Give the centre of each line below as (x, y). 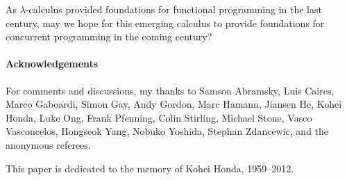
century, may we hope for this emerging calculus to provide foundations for (165, 23)
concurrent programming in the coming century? (109, 36)
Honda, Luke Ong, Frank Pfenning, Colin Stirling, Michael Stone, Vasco (159, 117)
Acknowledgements (52, 64)
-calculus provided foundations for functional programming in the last (173, 9)
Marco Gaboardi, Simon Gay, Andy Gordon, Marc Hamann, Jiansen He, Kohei (174, 104)
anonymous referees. (48, 144)
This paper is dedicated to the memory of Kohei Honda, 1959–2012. (150, 168)
